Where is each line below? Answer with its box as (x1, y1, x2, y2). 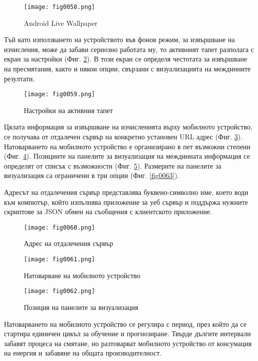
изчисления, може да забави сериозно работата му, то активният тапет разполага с (4, 44, 254, 54)
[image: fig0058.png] (24, 3, 95, 10)
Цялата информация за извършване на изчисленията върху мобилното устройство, (4, 121, 253, 132)
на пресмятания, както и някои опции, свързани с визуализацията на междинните (4, 63, 251, 74)
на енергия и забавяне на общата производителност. (4, 348, 162, 358)
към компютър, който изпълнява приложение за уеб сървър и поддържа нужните (4, 196, 248, 207)
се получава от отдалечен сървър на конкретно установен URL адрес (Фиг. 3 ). (4, 131, 243, 142)
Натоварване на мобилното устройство (24, 270, 141, 280)
